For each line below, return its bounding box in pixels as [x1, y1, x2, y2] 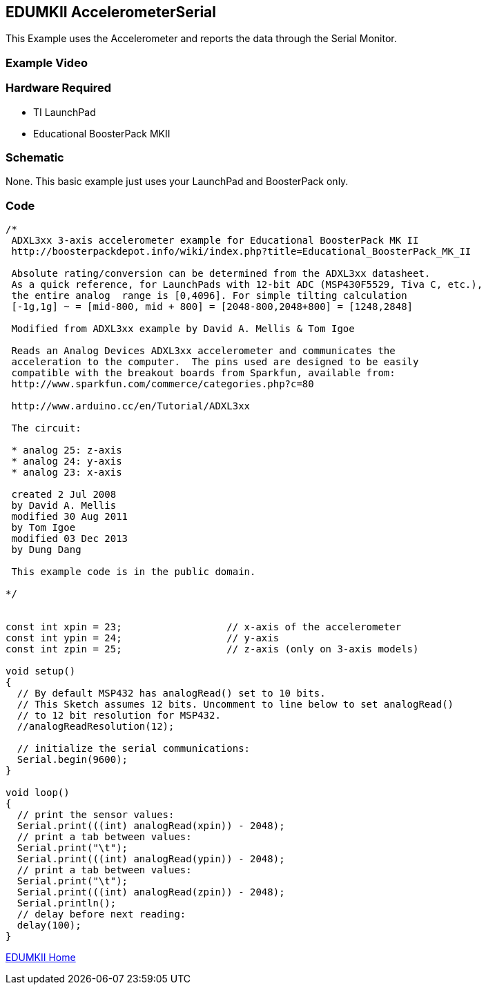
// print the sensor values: [17, 809, 175, 821]
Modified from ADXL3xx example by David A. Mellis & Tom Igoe [11, 323, 355, 335]
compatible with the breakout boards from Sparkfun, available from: [11, 367, 396, 379]
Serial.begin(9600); [17, 754, 128, 766]
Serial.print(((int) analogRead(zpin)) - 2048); [17, 886, 285, 898]
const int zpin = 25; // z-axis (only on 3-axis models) [6, 643, 419, 655]
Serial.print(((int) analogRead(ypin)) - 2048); [17, 853, 285, 865]
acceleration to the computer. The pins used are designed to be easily [11, 356, 419, 368]
